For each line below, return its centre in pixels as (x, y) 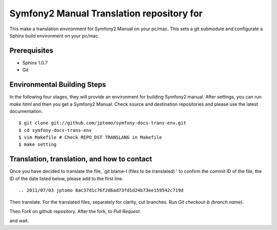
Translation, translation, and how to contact (81, 159)
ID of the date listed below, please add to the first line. (66, 178)
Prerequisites (31, 51)
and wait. (19, 221)
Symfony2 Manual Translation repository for (106, 13)
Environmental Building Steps (58, 85)
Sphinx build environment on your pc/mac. (54, 35)
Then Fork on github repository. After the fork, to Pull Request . (75, 211)
